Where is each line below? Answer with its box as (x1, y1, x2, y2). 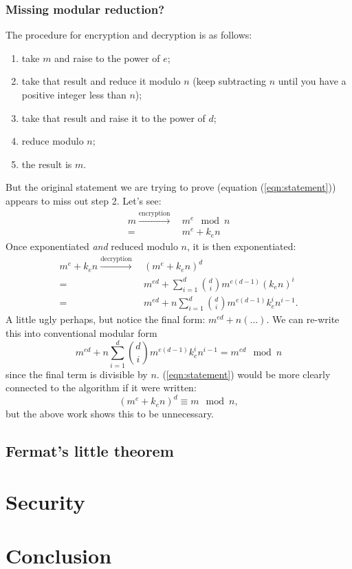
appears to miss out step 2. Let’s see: (5, 193, 162, 207)
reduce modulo (21, 134, 84, 148)
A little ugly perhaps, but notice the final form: (5, 312, 206, 327)
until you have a (278, 74, 346, 88)
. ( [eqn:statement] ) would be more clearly (156, 366, 331, 381)
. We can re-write (266, 312, 340, 327)
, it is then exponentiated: (187, 238, 296, 253)
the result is (21, 156, 72, 171)
